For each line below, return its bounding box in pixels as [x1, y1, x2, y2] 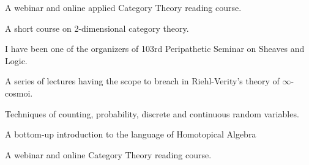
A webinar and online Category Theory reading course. [5, 148, 212, 161]
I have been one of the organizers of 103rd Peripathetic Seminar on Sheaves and [5, 42, 305, 55]
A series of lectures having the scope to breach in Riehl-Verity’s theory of [5, 75, 280, 87]
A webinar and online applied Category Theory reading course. [5, 1, 242, 13]
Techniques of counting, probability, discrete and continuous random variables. [5, 107, 299, 120]
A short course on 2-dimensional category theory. [5, 21, 189, 34]
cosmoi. [5, 86, 33, 99]
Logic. [5, 54, 28, 67]
